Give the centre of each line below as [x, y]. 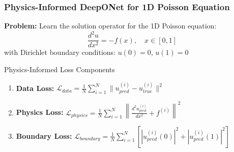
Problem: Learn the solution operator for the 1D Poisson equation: [110, 26]
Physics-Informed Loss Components [60, 69]
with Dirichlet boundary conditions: [60, 52]
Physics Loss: [40, 112]
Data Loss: [35, 88]
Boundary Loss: [44, 135]
